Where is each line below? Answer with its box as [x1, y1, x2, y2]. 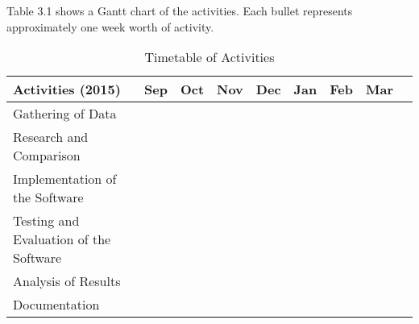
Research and [13, 127, 89, 147]
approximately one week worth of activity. [6, 18, 214, 35]
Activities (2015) [13, 80, 121, 99]
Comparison [13, 146, 81, 165]
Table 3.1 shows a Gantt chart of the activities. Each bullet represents [6, 2, 353, 19]
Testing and [13, 211, 80, 231]
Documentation [13, 295, 100, 314]
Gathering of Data [13, 104, 117, 123]
